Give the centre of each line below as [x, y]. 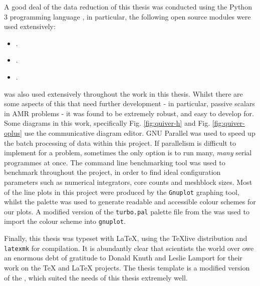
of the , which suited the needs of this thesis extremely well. [96, 277]
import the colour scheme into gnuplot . [65, 221]
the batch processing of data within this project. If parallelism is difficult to [120, 142]
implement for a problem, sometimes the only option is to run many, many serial [128, 153]
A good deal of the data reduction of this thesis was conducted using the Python [128, 7]
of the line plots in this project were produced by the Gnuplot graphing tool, [122, 192]
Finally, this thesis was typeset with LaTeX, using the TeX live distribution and [126, 238]
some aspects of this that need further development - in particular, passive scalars [129, 103]
